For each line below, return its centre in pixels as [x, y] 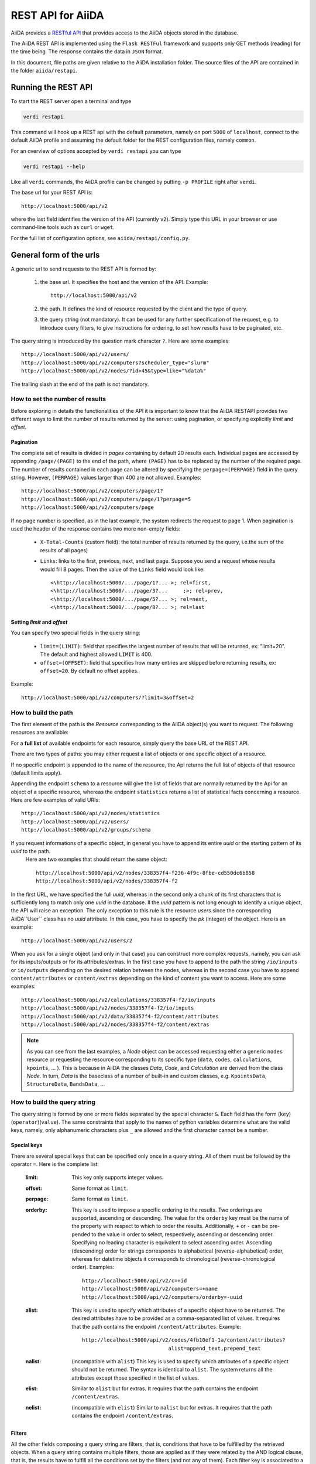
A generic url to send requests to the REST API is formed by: [83, 269]
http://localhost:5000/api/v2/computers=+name [150, 1289]
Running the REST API [52, 87]
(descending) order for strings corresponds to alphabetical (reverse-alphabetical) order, [178, 1251]
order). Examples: [93, 1267]
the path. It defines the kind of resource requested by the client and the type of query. [144, 309]
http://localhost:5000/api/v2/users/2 [77, 940]
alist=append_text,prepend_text [214, 1348]
